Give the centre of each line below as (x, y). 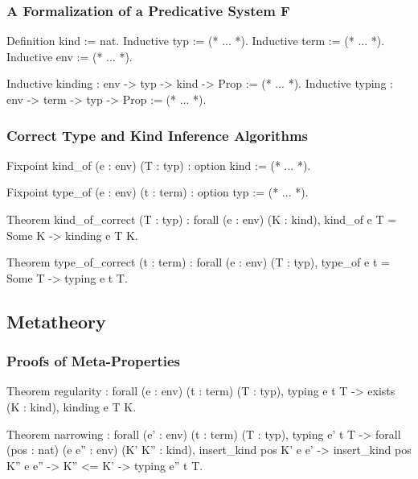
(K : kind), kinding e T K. (72, 406)
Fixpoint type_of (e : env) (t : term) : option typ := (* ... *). (158, 192)
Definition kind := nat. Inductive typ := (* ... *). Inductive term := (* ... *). (196, 41)
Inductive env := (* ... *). (70, 56)
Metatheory (56, 321)
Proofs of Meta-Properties (93, 361)
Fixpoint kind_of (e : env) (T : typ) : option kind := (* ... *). (159, 165)
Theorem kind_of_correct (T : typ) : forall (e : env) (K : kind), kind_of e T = (202, 219)
